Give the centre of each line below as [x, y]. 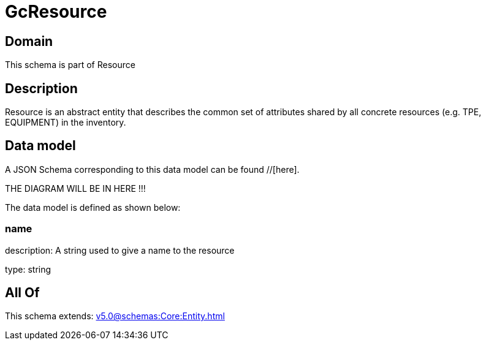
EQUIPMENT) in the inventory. [66, 123]
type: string [28, 269]
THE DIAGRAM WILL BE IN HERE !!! [75, 188]
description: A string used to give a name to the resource [120, 250]
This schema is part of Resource [70, 65]
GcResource [56, 12]
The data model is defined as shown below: [93, 207]
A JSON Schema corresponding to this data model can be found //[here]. [152, 169]
